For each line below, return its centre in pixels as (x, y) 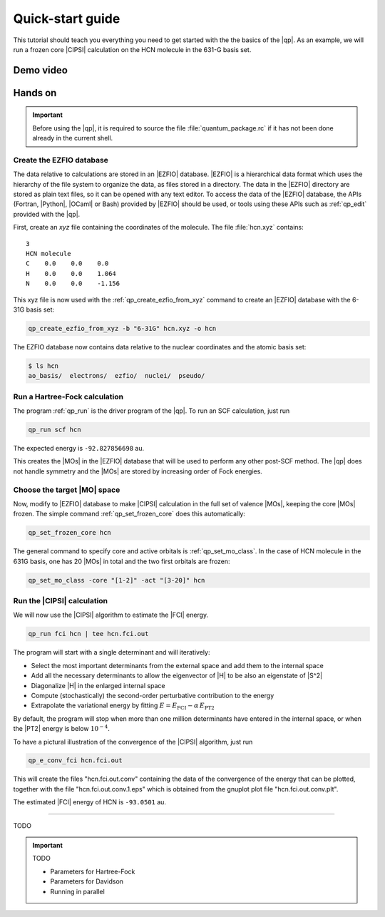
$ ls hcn (43, 366)
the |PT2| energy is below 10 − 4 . (61, 728)
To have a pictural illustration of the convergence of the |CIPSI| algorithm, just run (133, 742)
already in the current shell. (73, 138)
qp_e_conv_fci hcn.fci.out (75, 760)
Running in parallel (77, 891)
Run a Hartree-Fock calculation (68, 396)
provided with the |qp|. (47, 214)
